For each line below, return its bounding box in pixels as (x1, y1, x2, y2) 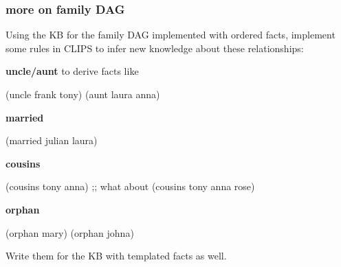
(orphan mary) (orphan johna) (5, 225, 134, 240)
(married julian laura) (5, 133, 98, 148)
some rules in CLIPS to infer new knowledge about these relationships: (5, 40, 304, 55)
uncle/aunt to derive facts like (5, 64, 139, 78)
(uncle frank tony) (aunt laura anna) (5, 87, 160, 101)
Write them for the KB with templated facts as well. (5, 248, 227, 263)
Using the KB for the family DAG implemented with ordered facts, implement (5, 27, 335, 42)
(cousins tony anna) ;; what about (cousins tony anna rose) (5, 179, 255, 194)
